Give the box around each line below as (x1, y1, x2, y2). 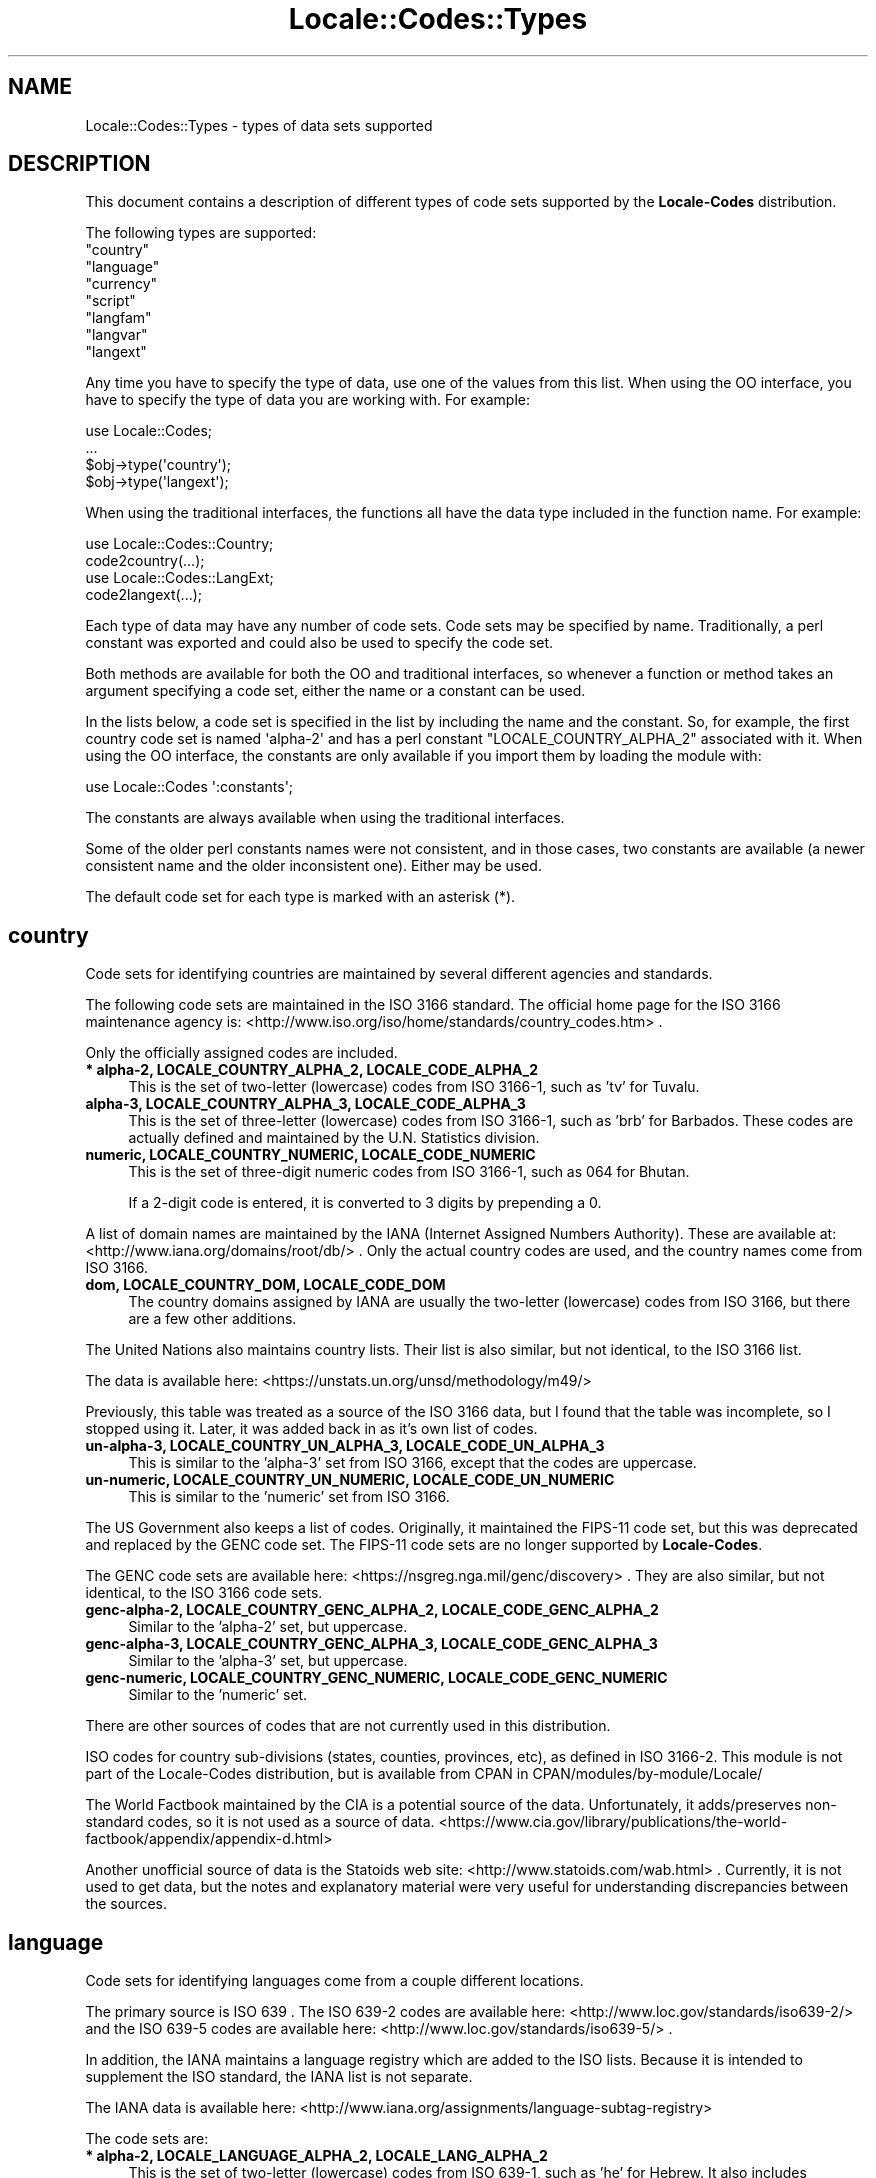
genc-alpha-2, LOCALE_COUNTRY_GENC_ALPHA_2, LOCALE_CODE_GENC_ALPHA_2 (85, 1601, 659, 1619)
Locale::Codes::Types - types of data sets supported (85, 116, 433, 134)
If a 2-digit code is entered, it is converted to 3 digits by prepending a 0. (128, 1194, 602, 1212)
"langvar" (85, 326, 148, 344)
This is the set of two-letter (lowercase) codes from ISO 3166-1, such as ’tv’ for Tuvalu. (128, 1078, 700, 1096)
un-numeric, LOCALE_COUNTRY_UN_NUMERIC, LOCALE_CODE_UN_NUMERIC (85, 1471, 615, 1489)
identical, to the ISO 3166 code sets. (85, 1584, 323, 1602)
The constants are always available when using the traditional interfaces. (85, 809, 565, 827)
